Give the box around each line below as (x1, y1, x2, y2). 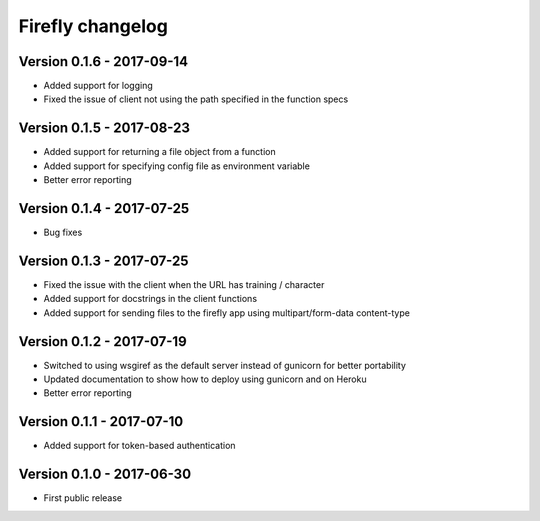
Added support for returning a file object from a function (43, 146, 276, 158)
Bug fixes (43, 226, 83, 239)
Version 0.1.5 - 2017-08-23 (18, 120, 190, 137)
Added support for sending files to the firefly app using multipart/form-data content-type (43, 306, 410, 319)
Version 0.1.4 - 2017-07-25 (18, 200, 190, 217)
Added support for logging (43, 80, 154, 92)
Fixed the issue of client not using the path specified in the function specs (43, 93, 349, 105)
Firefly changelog (18, 15, 169, 37)
